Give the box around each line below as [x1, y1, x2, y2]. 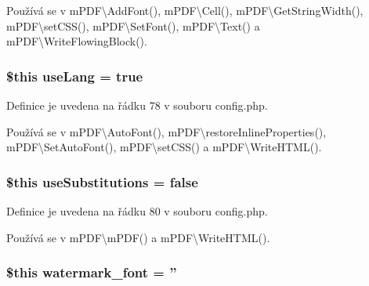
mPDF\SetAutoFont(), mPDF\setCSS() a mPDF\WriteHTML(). [6, 139, 322, 155]
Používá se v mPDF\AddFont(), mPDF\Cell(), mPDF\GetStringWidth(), [6, 2, 364, 18]
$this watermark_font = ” [6, 262, 177, 282]
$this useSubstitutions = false [6, 172, 198, 191]
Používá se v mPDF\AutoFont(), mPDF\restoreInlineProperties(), [6, 123, 327, 139]
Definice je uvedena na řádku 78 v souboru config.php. [6, 97, 268, 113]
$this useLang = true [6, 66, 143, 85]
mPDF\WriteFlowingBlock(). [6, 33, 147, 49]
